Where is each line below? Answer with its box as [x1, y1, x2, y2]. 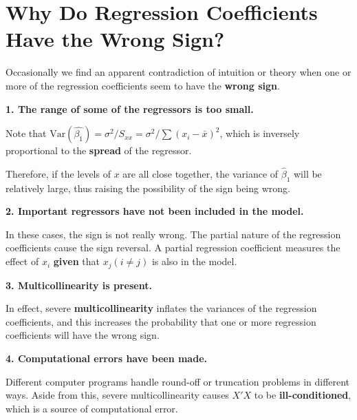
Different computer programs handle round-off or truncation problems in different [6, 374, 350, 388]
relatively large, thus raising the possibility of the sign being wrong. [6, 180, 290, 195]
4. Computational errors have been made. [6, 350, 207, 365]
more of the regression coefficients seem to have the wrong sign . [6, 78, 280, 92]
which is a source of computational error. [6, 401, 178, 415]
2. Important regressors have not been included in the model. [6, 204, 304, 218]
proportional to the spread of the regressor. [6, 143, 192, 158]
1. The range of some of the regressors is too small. [6, 101, 254, 116]
